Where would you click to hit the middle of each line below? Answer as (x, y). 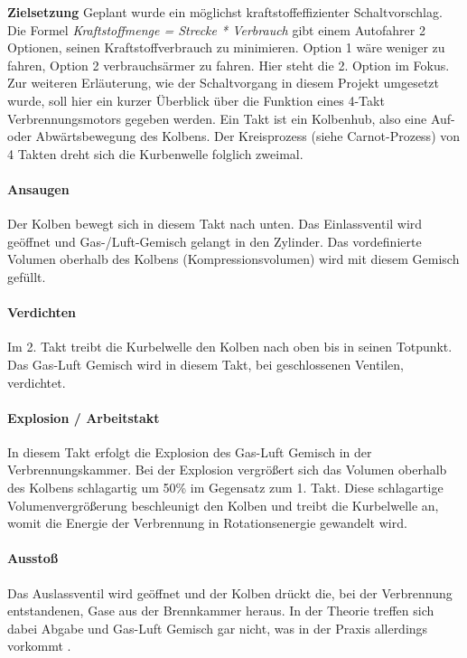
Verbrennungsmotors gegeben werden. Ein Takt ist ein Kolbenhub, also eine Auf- (231, 118)
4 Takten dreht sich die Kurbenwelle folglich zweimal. (155, 153)
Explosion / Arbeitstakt (84, 417)
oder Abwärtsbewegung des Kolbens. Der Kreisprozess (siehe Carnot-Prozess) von (234, 136)
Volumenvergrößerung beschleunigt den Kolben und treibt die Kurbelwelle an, (223, 505)
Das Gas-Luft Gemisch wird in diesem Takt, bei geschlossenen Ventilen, (206, 364)
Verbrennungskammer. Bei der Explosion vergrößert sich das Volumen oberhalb (227, 470)
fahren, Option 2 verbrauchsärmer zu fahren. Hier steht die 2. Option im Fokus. (229, 65)
